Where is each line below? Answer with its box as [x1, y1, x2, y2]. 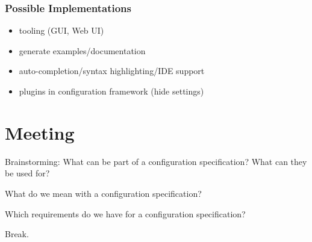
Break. [5, 228, 29, 240]
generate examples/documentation [19, 44, 146, 57]
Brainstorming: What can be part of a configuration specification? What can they [5, 155, 307, 167]
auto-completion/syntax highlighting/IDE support [19, 64, 205, 77]
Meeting [5, 120, 75, 144]
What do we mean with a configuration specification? [5, 187, 202, 199]
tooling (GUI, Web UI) [19, 24, 104, 37]
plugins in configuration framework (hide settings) [19, 85, 204, 97]
